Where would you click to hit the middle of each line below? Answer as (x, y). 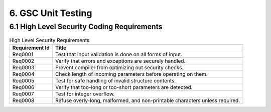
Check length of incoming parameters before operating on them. (131, 74)
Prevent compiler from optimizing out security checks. (119, 67)
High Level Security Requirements (49, 40)
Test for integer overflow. (85, 94)
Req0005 (23, 80)
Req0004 (23, 74)
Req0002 (23, 61)
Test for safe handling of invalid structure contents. (116, 80)
